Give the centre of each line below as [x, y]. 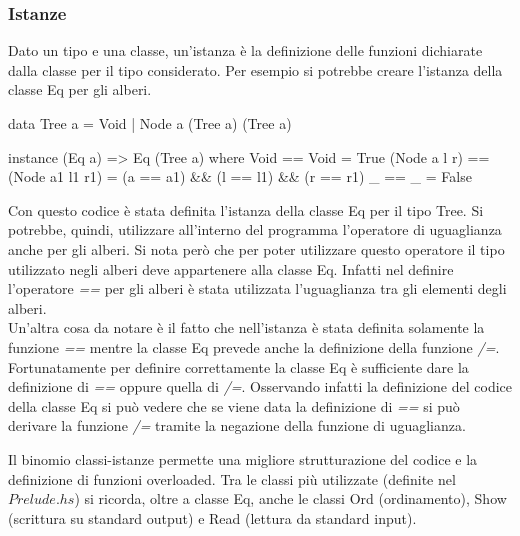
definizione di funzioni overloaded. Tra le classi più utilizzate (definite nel [232, 478]
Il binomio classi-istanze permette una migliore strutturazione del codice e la [243, 458]
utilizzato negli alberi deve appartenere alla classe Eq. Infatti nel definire [231, 268]
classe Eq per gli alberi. [80, 89]
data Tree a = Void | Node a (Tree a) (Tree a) [150, 123]
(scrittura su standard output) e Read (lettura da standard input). [212, 517]
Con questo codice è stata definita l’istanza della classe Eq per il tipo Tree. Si [246, 209]
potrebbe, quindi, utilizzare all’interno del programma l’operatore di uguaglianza [255, 229]
